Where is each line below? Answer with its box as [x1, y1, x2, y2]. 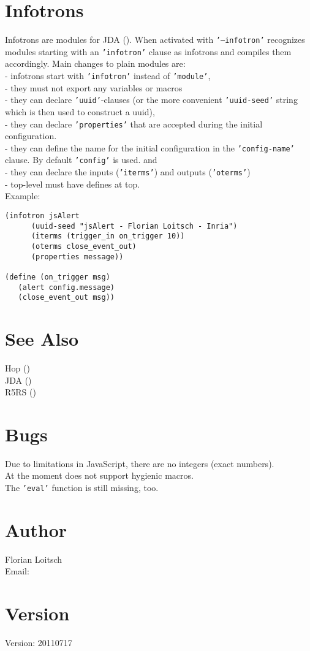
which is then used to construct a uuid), [5, 105, 155, 118]
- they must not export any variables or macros [5, 81, 183, 94]
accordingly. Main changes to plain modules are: [5, 57, 186, 70]
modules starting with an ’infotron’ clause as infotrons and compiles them [5, 45, 292, 58]
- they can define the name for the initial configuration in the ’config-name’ [5, 141, 295, 154]
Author [5, 517, 67, 542]
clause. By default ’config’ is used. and [5, 153, 157, 166]
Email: [5, 565, 29, 577]
